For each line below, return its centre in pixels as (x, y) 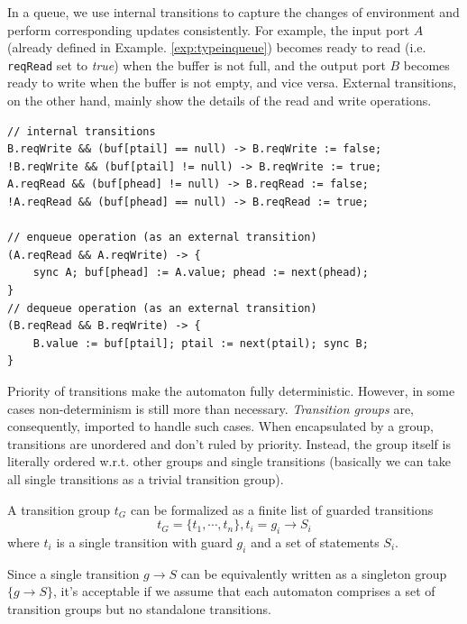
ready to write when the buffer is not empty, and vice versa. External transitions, (232, 83)
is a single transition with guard (144, 541)
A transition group (59, 509)
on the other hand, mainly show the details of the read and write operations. (220, 101)
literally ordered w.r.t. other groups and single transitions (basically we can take (229, 461)
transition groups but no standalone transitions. (140, 608)
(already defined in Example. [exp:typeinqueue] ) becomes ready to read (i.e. (217, 47)
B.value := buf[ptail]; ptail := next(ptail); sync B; (201, 343)
